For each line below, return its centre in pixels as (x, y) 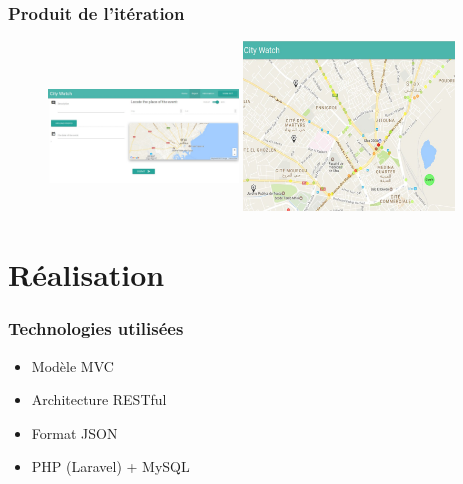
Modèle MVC (72, 365)
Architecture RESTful (99, 399)
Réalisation (86, 274)
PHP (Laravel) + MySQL (110, 466)
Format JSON (74, 432)
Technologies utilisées (96, 328)
